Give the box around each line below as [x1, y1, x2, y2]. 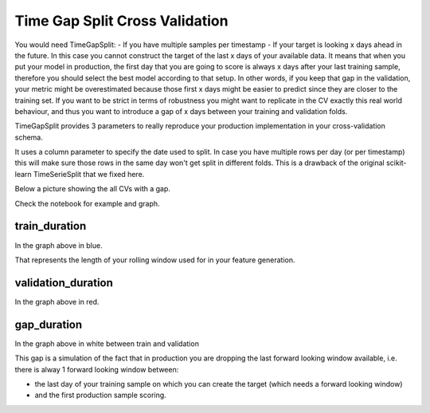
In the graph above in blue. [14, 240, 103, 250]
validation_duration [14, 276, 113, 289]
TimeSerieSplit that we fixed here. [33, 169, 145, 179]
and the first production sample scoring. [34, 391, 166, 400]
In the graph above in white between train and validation [14, 339, 199, 348]
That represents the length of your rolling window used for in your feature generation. [14, 255, 295, 265]
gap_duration [14, 317, 83, 331]
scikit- [386, 158, 407, 167]
